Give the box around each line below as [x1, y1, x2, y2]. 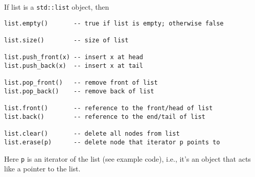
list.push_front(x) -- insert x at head [4, 54, 144, 61]
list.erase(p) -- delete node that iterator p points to [4, 138, 220, 146]
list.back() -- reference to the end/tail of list [4, 113, 205, 120]
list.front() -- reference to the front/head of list [4, 105, 213, 112]
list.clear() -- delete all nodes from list [4, 130, 180, 138]
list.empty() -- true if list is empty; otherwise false [4, 19, 224, 27]
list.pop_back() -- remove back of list [4, 87, 154, 95]
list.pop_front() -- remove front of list [4, 79, 158, 87]
